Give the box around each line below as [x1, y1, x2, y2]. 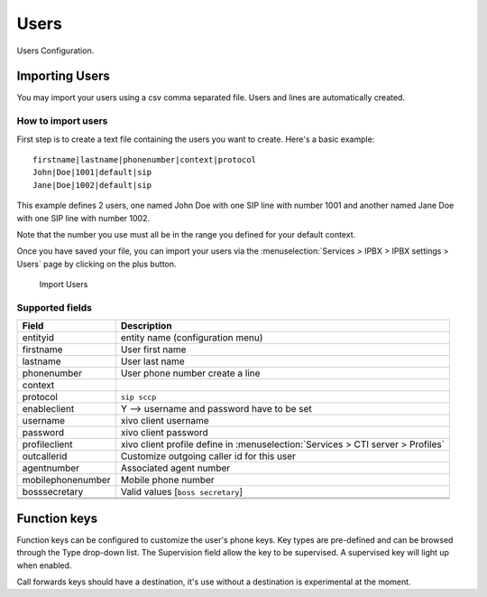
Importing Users [16, 69, 110, 84]
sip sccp [120, 392, 157, 402]
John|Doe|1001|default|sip [32, 167, 152, 178]
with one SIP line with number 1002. [16, 212, 151, 223]
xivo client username [120, 415, 209, 427]
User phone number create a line [120, 367, 261, 379]
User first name [120, 343, 187, 356]
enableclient [22, 403, 75, 415]
